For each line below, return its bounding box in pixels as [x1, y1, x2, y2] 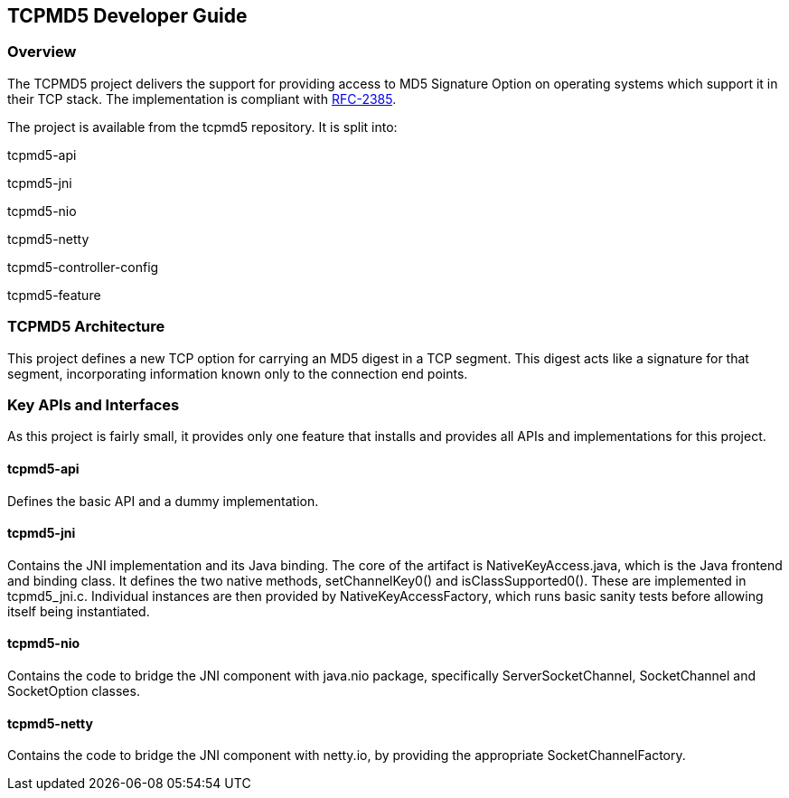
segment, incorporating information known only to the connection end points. [7, 365, 468, 381]
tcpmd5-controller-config [7, 258, 159, 275]
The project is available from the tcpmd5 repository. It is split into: [7, 118, 398, 135]
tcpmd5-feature [7, 286, 101, 303]
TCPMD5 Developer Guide [7, 5, 248, 27]
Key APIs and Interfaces [7, 395, 180, 414]
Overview [7, 42, 77, 61]
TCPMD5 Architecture [7, 317, 165, 336]
